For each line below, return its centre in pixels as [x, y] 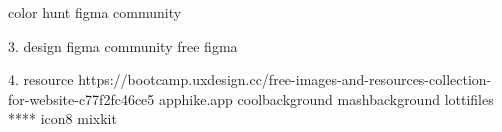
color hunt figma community [95, 12]
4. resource [41, 79]
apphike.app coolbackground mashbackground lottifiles [326, 98]
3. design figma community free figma [123, 45]
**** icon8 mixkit [62, 118]
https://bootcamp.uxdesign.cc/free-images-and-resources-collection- [285, 79]
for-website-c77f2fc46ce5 [81, 98]
